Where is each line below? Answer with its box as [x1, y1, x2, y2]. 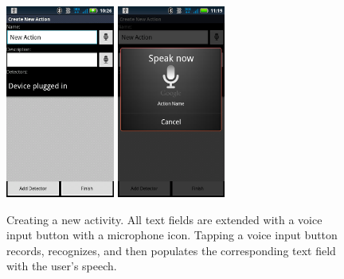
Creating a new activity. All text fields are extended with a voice [6, 211, 322, 227]
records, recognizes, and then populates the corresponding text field [6, 242, 336, 258]
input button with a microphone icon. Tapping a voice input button [6, 227, 338, 243]
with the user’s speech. [6, 258, 117, 274]
